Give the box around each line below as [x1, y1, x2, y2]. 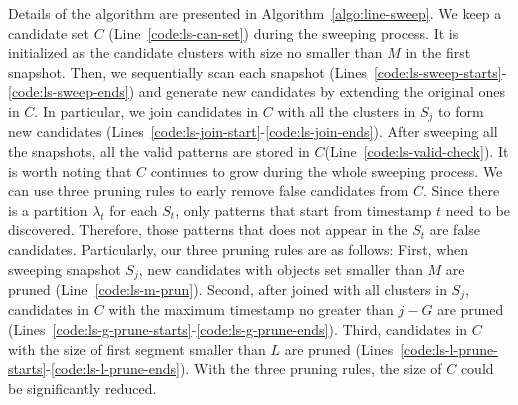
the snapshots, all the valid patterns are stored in [8, 141, 310, 162]
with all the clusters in [277, 100, 416, 121]
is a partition [8, 199, 88, 220]
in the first [405, 42, 471, 63]
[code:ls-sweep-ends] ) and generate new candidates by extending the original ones [8, 81, 506, 102]
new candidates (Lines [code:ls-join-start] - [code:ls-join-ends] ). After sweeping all [8, 121, 498, 142]
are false [429, 219, 481, 240]
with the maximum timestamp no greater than [108, 299, 394, 320]
